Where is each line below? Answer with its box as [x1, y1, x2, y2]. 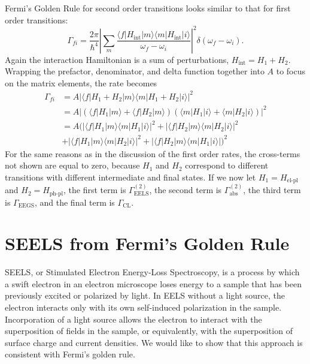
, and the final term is [34, 195, 115, 208]
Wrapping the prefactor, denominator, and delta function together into [5, 65, 265, 77]
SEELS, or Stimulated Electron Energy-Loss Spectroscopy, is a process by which [5, 266, 300, 278]
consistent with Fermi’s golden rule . [5, 348, 135, 360]
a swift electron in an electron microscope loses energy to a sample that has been [5, 277, 302, 290]
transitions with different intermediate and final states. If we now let [5, 170, 256, 183]
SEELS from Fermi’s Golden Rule [5, 231, 290, 255]
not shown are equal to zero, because [5, 159, 140, 172]
